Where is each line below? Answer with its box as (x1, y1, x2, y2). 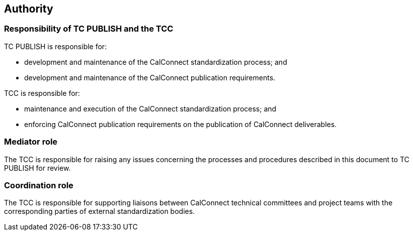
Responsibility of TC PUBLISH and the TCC (4, 24, 174, 34)
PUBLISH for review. (4, 163, 71, 172)
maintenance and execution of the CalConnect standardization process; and (24, 104, 277, 113)
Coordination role (4, 180, 73, 190)
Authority (4, 3, 53, 15)
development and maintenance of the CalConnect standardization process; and (24, 57, 287, 66)
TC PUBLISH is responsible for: (4, 42, 107, 51)
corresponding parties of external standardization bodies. (4, 207, 195, 216)
